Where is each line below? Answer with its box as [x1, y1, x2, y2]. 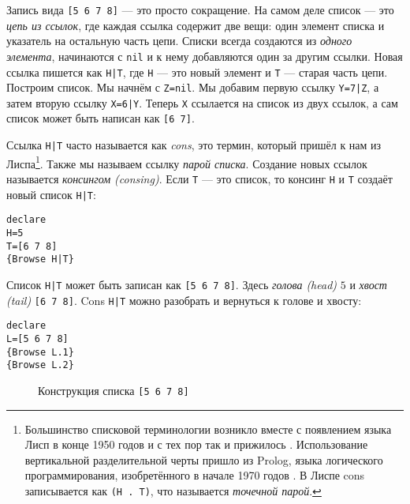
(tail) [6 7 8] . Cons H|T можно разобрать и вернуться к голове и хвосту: [6, 291, 362, 308]
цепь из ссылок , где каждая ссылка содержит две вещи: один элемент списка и [6, 17, 385, 33]
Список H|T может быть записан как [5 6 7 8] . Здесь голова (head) [6, 276, 337, 292]
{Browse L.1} [6, 346, 74, 358]
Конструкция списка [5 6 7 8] [38, 382, 189, 398]
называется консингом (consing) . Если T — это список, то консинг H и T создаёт [6, 171, 393, 187]
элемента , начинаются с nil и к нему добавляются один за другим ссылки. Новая [6, 47, 403, 64]
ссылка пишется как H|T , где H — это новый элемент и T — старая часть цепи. [6, 63, 388, 80]
